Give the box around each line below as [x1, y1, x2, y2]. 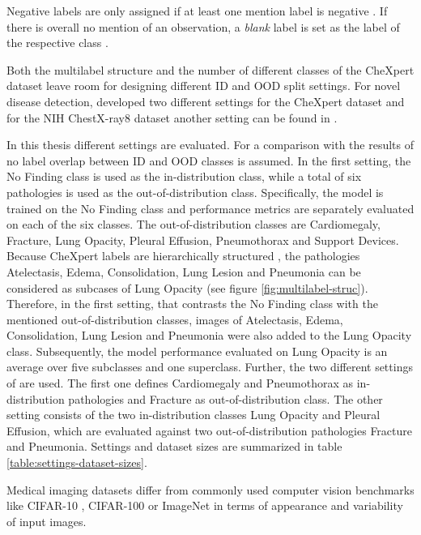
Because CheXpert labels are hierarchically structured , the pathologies [6, 247, 360, 264]
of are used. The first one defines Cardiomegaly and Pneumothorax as [6, 374, 354, 392]
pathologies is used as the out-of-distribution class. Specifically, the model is [6, 183, 384, 200]
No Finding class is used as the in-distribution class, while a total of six [6, 168, 362, 185]
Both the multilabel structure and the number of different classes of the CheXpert [6, 61, 415, 78]
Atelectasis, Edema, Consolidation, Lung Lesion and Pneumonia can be [6, 263, 361, 280]
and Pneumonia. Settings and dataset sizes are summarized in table [6, 438, 342, 455]
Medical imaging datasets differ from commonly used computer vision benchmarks [6, 481, 415, 498]
